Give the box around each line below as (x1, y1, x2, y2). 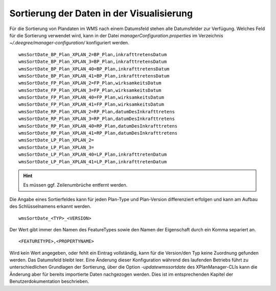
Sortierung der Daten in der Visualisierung (9, 8, 193, 19)
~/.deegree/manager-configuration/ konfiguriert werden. (9, 40, 130, 46)
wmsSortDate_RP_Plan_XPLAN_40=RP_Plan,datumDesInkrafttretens (18, 123, 178, 129)
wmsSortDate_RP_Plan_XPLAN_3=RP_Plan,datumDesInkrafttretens (18, 116, 175, 122)
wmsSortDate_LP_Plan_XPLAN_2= (18, 137, 95, 143)
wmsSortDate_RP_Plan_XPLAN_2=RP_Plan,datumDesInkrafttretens (18, 109, 175, 114)
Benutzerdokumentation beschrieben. (9, 278, 89, 284)
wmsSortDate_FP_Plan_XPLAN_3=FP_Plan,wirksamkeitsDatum (18, 87, 162, 93)
